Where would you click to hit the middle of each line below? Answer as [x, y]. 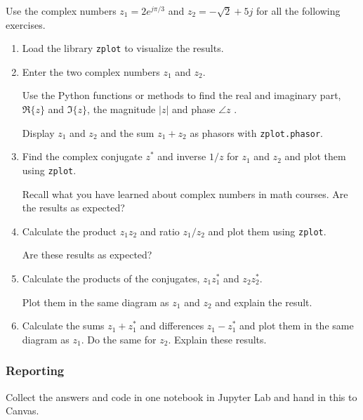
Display [38, 132]
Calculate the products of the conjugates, [111, 278]
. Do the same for [119, 339]
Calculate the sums [63, 326]
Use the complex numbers [61, 11]
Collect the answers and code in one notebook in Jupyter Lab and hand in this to [181, 396]
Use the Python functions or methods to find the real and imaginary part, [181, 95]
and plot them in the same [297, 326]
